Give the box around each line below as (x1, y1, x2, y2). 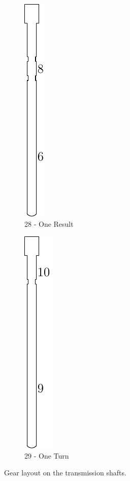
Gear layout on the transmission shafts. (4, 467, 126, 478)
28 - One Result (24, 218, 74, 229)
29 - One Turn (24, 450, 69, 461)
